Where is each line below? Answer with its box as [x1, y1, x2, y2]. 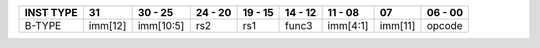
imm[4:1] [327, 19, 369, 32]
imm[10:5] [137, 19, 185, 32]
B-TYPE [24, 19, 62, 32]
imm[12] [88, 19, 127, 32]
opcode [426, 19, 464, 32]
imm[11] [379, 19, 416, 32]
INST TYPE [24, 6, 78, 19]
